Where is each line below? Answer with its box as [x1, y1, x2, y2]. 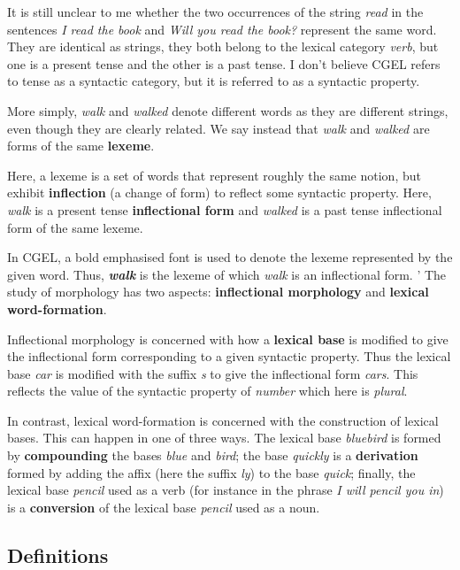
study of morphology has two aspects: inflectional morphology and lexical [7, 282, 429, 301]
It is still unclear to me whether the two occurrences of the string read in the [7, 3, 424, 20]
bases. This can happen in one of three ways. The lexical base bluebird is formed [7, 428, 441, 447]
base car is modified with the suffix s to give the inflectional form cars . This [7, 364, 418, 382]
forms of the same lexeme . [7, 136, 155, 155]
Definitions [7, 541, 109, 568]
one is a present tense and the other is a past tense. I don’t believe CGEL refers [7, 54, 441, 73]
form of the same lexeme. [7, 218, 143, 236]
